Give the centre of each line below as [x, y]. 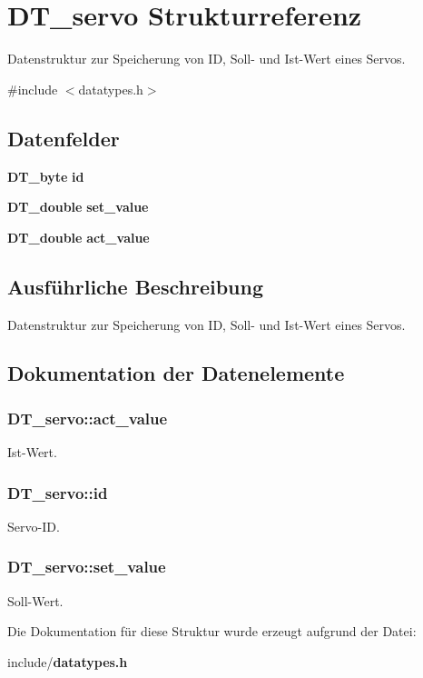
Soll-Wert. [35, 600]
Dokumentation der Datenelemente [176, 373]
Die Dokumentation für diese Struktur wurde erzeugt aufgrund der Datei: [212, 631]
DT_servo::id [58, 492]
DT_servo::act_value [88, 418]
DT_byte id [46, 176]
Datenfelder [64, 138]
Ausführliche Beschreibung [135, 286]
